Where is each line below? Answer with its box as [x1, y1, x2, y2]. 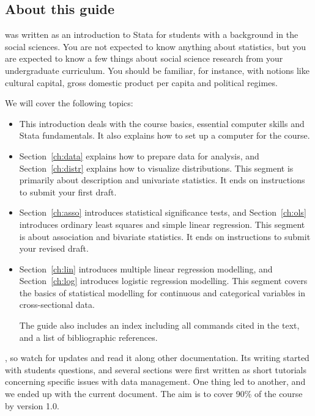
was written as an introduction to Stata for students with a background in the [5, 28, 298, 41]
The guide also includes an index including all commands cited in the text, [19, 319, 300, 332]
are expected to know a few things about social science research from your [5, 52, 283, 65]
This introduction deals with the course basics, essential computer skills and [19, 117, 305, 130]
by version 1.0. [5, 399, 59, 412]
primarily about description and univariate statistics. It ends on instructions [19, 173, 305, 186]
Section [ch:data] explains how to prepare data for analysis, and [19, 149, 259, 162]
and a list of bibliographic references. [19, 330, 158, 343]
